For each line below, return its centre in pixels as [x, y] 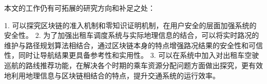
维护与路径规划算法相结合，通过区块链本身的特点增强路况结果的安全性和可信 [133, 45]
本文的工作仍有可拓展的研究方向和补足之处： [80, 8]
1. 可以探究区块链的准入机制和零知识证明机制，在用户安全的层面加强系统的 [130, 25]
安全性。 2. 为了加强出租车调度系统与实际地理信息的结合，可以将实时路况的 [132, 35]
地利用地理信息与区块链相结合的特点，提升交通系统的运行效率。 [112, 75]
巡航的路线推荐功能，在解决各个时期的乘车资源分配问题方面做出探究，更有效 [133, 65]
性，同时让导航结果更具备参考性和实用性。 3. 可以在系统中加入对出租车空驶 [132, 55]
